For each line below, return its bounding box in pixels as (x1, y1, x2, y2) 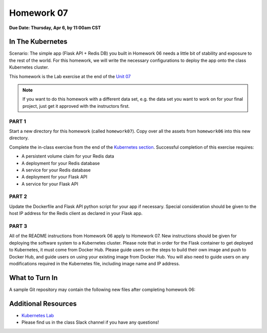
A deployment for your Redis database (21, 160, 100, 166)
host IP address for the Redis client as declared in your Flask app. (9, 210, 143, 216)
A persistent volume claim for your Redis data (21, 153, 115, 159)
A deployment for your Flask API (21, 174, 88, 180)
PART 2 (9, 193, 27, 200)
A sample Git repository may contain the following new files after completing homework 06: (9, 287, 195, 292)
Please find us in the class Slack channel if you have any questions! (21, 319, 159, 326)
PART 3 (9, 222, 27, 229)
